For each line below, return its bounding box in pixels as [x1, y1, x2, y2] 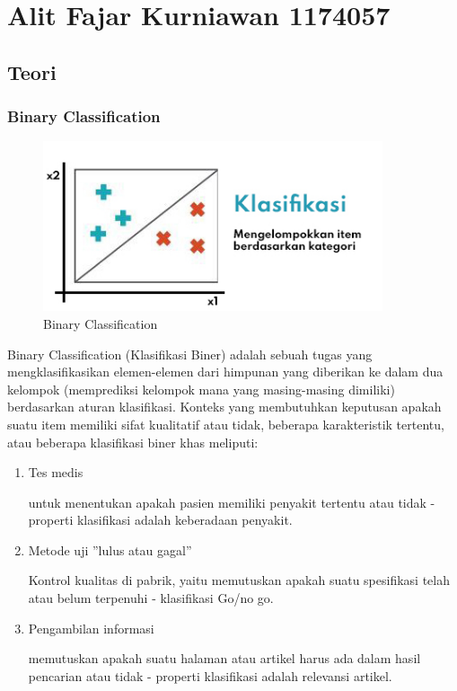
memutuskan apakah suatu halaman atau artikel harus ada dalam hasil [28, 649, 421, 668]
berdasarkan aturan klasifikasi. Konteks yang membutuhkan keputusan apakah [7, 397, 442, 416]
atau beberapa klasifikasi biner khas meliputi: [7, 432, 259, 451]
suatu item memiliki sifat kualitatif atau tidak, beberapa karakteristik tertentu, [7, 414, 444, 433]
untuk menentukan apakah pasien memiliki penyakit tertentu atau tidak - [28, 492, 435, 511]
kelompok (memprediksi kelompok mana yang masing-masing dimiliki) [7, 379, 395, 398]
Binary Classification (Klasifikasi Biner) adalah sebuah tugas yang [7, 344, 373, 363]
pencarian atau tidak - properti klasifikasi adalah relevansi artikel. [28, 666, 392, 685]
